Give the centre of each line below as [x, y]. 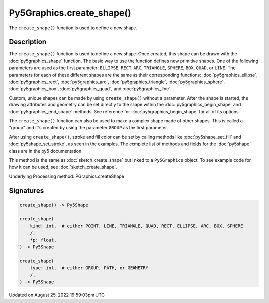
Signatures [27, 190]
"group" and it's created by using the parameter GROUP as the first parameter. [89, 128]
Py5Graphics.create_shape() [70, 13]
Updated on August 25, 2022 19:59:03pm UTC [57, 295]
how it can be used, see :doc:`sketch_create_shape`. [63, 167]
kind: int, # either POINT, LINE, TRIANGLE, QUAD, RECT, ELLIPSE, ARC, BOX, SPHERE [137, 226]
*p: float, [43, 240]
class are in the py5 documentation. [46, 151]
